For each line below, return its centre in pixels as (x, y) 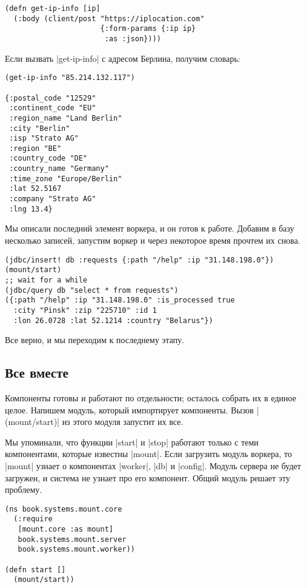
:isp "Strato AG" (44, 139)
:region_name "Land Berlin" (66, 118)
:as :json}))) (133, 38)
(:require (33, 519)
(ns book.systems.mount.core (64, 509)
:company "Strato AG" (53, 199)
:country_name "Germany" (59, 169)
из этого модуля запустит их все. (123, 422)
